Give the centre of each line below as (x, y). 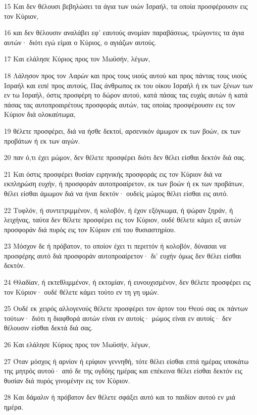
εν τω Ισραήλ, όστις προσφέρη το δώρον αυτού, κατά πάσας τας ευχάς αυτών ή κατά (126, 95)
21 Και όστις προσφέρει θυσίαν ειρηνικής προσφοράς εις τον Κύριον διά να (113, 174)
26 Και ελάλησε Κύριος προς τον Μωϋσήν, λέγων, (77, 344)
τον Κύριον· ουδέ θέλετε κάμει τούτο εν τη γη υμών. (82, 291)
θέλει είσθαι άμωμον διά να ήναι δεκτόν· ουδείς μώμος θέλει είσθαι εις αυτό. (116, 193)
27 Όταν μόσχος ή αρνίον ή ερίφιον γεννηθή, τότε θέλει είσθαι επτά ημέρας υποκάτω (126, 361)
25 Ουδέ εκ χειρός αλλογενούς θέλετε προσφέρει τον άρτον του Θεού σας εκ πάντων (126, 308)
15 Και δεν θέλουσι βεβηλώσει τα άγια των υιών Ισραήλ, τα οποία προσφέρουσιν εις (126, 6)
